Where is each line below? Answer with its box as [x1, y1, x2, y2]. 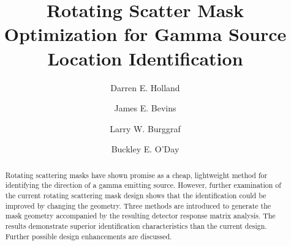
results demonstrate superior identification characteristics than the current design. [5, 220, 267, 231]
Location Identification [47, 45, 243, 70]
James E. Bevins [114, 102, 176, 114]
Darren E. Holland [110, 81, 180, 94]
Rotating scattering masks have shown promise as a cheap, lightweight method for [5, 170, 268, 180]
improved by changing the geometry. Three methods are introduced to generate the [5, 200, 271, 211]
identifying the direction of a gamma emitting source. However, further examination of [5, 180, 281, 190]
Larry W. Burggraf [110, 122, 181, 135]
